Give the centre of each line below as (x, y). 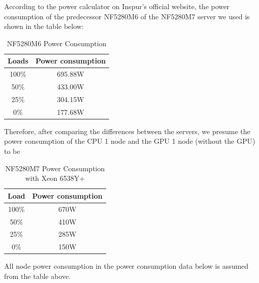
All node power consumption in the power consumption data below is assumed (126, 266)
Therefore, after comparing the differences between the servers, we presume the (127, 131)
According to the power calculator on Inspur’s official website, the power (117, 6)
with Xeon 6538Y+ (55, 178)
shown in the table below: (44, 26)
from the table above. (38, 276)
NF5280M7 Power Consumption (55, 168)
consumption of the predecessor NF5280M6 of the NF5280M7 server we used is (127, 16)
